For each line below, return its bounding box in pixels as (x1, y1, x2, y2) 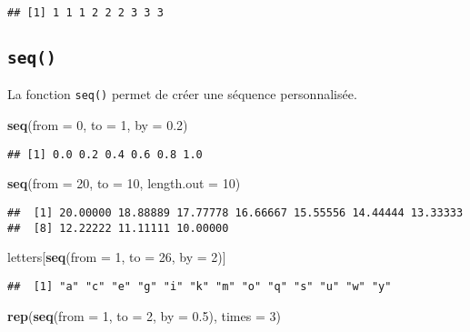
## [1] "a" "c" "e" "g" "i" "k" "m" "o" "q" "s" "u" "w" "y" (7, 279, 392, 293)
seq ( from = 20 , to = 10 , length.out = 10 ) (7, 174, 241, 193)
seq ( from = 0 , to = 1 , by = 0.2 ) (7, 116, 188, 135)
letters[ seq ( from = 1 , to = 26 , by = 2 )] (7, 247, 226, 267)
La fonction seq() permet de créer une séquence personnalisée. (7, 85, 357, 104)
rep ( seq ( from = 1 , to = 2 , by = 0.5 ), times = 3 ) (7, 306, 281, 325)
